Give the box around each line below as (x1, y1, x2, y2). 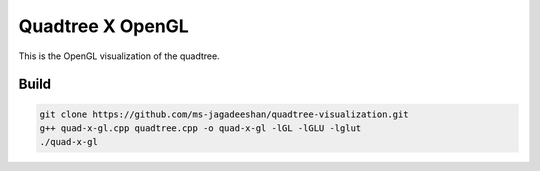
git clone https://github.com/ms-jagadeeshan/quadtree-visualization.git (39, 108, 409, 120)
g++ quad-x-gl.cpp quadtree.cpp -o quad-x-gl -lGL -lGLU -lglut (39, 122, 362, 134)
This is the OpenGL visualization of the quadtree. (18, 50, 220, 62)
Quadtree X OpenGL (18, 15, 189, 37)
